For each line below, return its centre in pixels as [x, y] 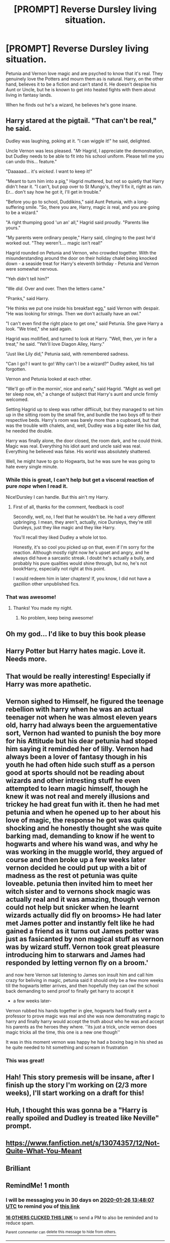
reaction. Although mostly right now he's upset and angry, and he [81, 553]
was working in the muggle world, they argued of [84, 852]
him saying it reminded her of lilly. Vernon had [79, 749]
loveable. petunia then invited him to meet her [79, 883]
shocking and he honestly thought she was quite [84, 828]
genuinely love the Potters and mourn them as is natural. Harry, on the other [85, 79]
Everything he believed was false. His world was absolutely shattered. [78, 451]
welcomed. [17, 399]
